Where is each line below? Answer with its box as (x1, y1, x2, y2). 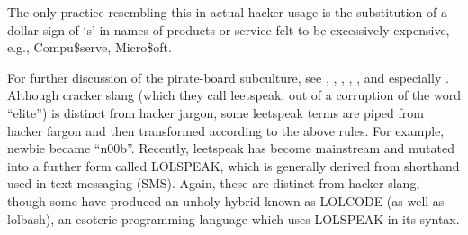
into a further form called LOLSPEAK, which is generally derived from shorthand (7, 156, 460, 175)
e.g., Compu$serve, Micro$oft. (7, 38, 172, 57)
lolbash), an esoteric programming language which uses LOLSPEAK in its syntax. (7, 209, 460, 228)
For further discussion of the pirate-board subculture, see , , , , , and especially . (7, 68, 449, 86)
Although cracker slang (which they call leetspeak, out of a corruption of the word (7, 86, 461, 104)
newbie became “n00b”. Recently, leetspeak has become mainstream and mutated (7, 139, 455, 158)
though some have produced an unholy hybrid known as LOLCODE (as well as (7, 191, 445, 210)
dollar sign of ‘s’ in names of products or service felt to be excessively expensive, (7, 20, 450, 39)
